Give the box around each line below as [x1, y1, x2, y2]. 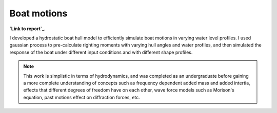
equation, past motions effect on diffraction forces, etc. [23, 94, 141, 100]
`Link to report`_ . [9, 26, 46, 32]
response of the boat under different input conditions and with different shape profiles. [9, 49, 193, 55]
